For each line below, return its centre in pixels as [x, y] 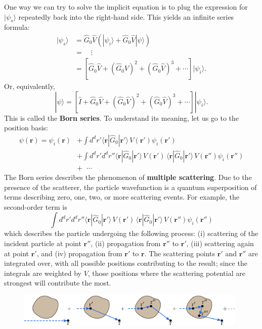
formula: [17, 27]
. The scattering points [180, 253]
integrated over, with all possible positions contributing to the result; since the [126, 263]
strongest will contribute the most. [58, 283]
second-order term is [36, 206]
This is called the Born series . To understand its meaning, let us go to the [122, 117]
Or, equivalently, [30, 86]
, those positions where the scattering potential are [166, 273]
